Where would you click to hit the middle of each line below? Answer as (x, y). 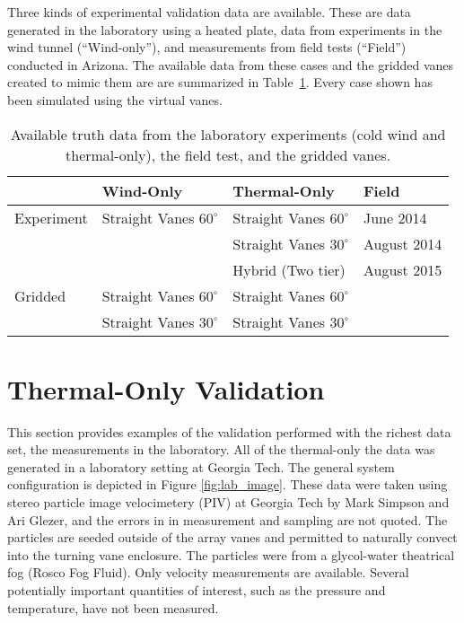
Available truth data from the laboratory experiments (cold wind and (228, 134)
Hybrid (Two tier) (289, 269)
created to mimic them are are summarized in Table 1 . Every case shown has (220, 82)
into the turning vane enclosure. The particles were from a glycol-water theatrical (231, 554)
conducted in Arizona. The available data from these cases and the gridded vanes (231, 64)
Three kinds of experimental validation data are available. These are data (209, 12)
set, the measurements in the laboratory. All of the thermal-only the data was (221, 449)
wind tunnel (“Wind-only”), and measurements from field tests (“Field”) (207, 47)
